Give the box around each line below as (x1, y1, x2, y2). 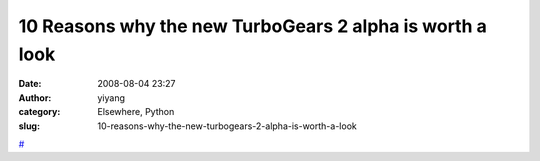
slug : (18, 120, 40, 132)
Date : (18, 78, 42, 90)
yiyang (97, 91, 125, 104)
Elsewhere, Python (97, 106, 175, 118)
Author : (18, 91, 52, 104)
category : (18, 106, 61, 118)
